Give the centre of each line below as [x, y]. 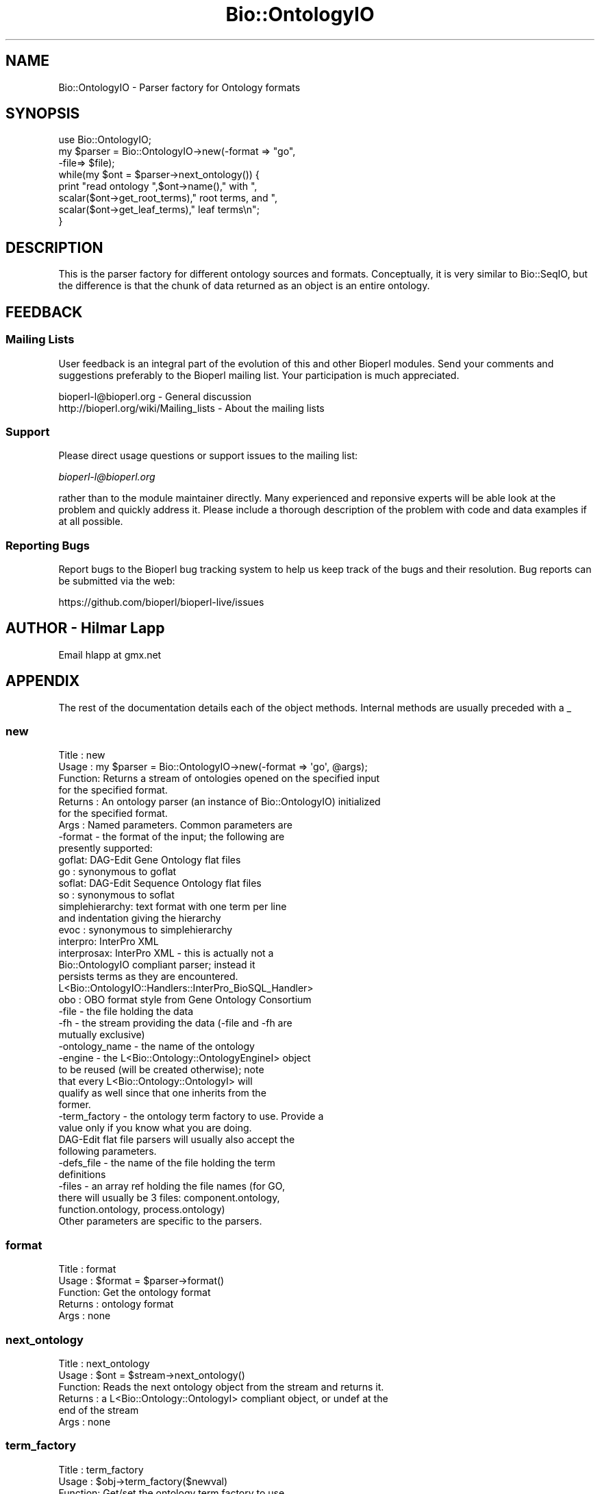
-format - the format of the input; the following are [172, 837]
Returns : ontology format [116, 1304]
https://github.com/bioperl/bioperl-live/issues [161, 602]
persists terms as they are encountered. [148, 977]
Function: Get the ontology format [135, 1293]
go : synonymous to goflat [117, 872]
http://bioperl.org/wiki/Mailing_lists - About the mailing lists [191, 408]
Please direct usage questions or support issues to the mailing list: [208, 456]
